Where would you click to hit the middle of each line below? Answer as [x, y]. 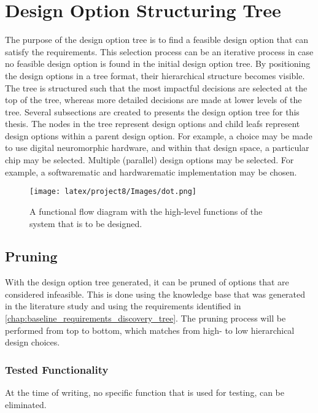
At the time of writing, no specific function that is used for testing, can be [145, 392]
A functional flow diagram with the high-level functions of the [146, 211]
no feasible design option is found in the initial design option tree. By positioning [158, 64]
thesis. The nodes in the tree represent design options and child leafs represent [153, 124]
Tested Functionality [57, 369]
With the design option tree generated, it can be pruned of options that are [147, 282]
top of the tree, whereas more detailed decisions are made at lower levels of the [153, 100]
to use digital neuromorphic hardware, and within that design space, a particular [157, 148]
